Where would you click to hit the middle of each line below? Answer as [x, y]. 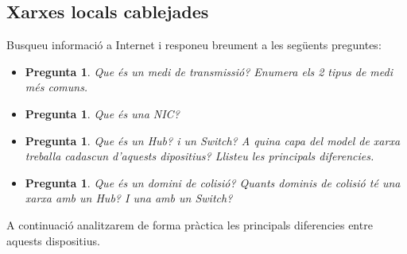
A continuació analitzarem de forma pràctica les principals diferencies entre [190, 224]
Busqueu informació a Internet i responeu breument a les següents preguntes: [194, 45]
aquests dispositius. [53, 240]
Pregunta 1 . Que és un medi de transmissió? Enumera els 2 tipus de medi [209, 71]
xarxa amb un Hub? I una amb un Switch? [129, 198]
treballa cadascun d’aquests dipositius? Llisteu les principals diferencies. [200, 156]
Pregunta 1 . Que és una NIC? [102, 113]
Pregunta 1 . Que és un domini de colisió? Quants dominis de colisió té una [213, 182]
